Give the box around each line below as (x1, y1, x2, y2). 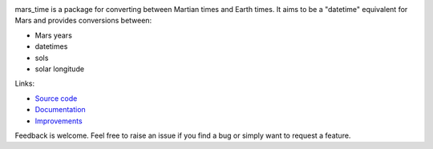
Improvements (34, 116, 83, 126)
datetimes (34, 42, 68, 51)
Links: (14, 79, 35, 88)
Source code (34, 93, 78, 103)
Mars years (34, 30, 72, 40)
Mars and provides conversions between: (14, 16, 152, 26)
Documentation (34, 105, 86, 115)
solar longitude (34, 64, 84, 74)
